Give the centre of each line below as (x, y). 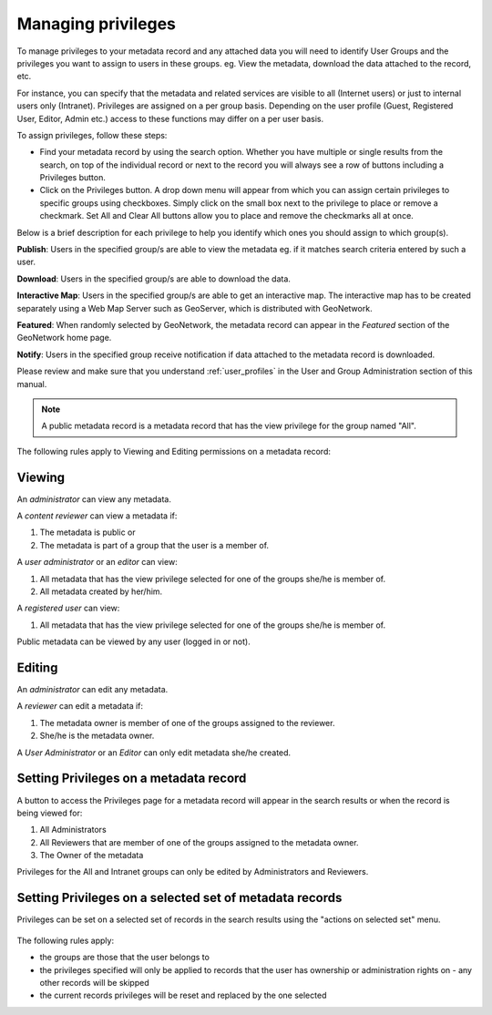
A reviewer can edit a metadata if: (80, 706)
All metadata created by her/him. (101, 591)
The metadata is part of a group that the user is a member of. (154, 545)
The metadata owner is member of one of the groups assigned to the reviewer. (187, 723)
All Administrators (73, 830)
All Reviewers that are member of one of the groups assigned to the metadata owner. (199, 842)
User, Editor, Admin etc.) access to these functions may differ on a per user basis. (170, 118)
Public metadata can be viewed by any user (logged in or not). (133, 641)
